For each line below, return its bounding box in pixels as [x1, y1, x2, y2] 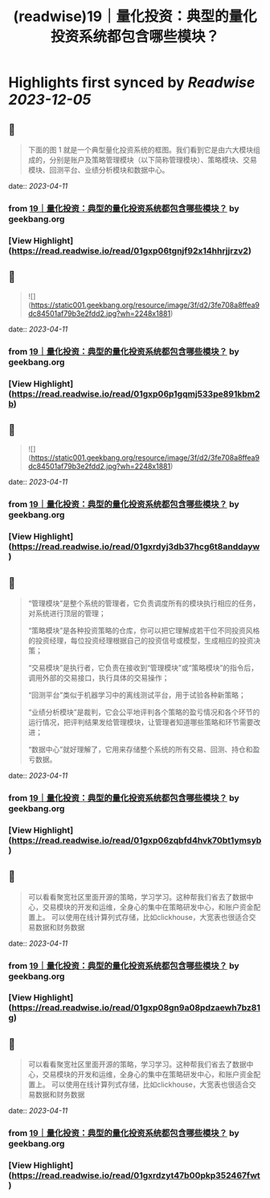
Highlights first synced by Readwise [8, 73, 256, 92]
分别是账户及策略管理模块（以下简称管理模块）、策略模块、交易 [49, 155, 257, 164]
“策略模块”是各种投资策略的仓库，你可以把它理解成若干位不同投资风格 [27, 626, 260, 635]
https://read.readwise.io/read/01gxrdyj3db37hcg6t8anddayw [11, 541, 260, 552]
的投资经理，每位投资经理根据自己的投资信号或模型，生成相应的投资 [27, 635, 254, 645]
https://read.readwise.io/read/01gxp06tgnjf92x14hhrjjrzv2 [11, 245, 249, 256]
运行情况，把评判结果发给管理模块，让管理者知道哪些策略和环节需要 [27, 717, 254, 726]
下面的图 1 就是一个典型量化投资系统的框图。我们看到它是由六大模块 [27, 145, 254, 154]
